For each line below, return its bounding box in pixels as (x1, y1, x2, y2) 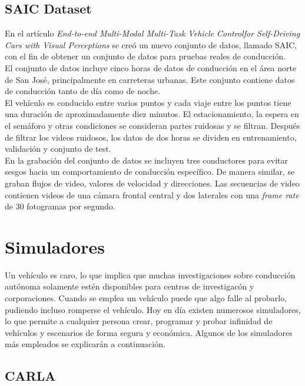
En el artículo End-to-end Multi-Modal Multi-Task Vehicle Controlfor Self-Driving (5, 27, 300, 39)
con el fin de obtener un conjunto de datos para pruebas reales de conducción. (5, 50, 286, 62)
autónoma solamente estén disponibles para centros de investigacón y (5, 280, 254, 292)
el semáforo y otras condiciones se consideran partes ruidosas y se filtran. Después (5, 119, 300, 131)
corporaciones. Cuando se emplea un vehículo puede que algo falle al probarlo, (5, 292, 287, 304)
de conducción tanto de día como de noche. (5, 85, 161, 97)
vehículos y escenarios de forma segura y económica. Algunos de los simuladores (5, 326, 293, 338)
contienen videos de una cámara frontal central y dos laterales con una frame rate (5, 188, 299, 201)
